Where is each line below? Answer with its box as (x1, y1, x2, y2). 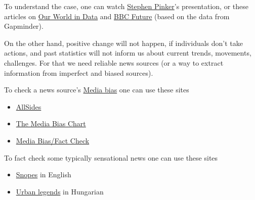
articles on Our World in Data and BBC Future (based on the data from (4, 11, 230, 21)
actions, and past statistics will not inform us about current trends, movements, (4, 47, 251, 58)
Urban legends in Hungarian (16, 186, 104, 196)
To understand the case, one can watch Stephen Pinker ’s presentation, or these (4, 1, 248, 11)
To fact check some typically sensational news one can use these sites (4, 152, 218, 163)
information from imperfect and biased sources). (4, 67, 153, 78)
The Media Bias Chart (16, 118, 86, 129)
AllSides (16, 101, 41, 112)
